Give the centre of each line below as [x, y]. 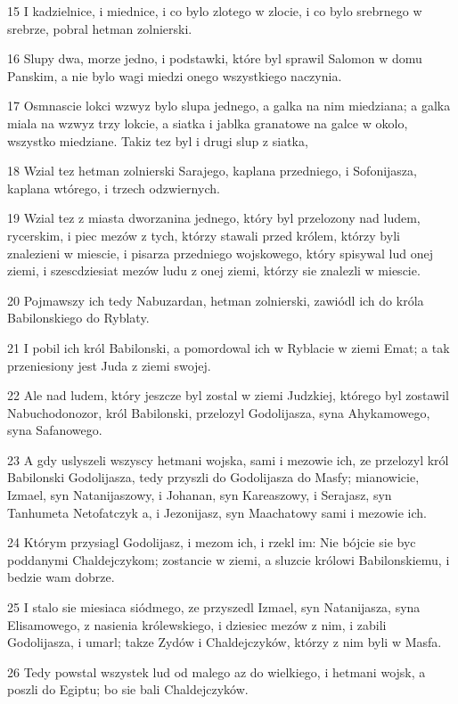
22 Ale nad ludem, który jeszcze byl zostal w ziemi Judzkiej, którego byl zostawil [228, 395]
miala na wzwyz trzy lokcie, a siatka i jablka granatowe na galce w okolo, [208, 123]
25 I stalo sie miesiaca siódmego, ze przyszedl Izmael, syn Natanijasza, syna [214, 607]
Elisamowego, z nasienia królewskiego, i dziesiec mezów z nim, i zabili [197, 624]
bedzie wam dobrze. [61, 577]
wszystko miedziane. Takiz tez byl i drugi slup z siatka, [158, 140]
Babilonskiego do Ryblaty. [78, 318]
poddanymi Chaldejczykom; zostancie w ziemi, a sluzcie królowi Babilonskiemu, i [229, 559]
